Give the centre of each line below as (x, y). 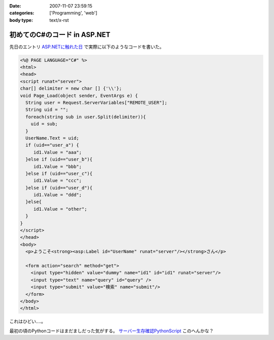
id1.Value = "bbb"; (58, 166)
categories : (22, 13)
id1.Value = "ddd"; (58, 195)
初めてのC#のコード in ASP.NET (60, 35)
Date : (15, 6)
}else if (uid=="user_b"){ (59, 159)
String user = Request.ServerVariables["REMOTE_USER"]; (96, 103)
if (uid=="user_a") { (53, 145)
